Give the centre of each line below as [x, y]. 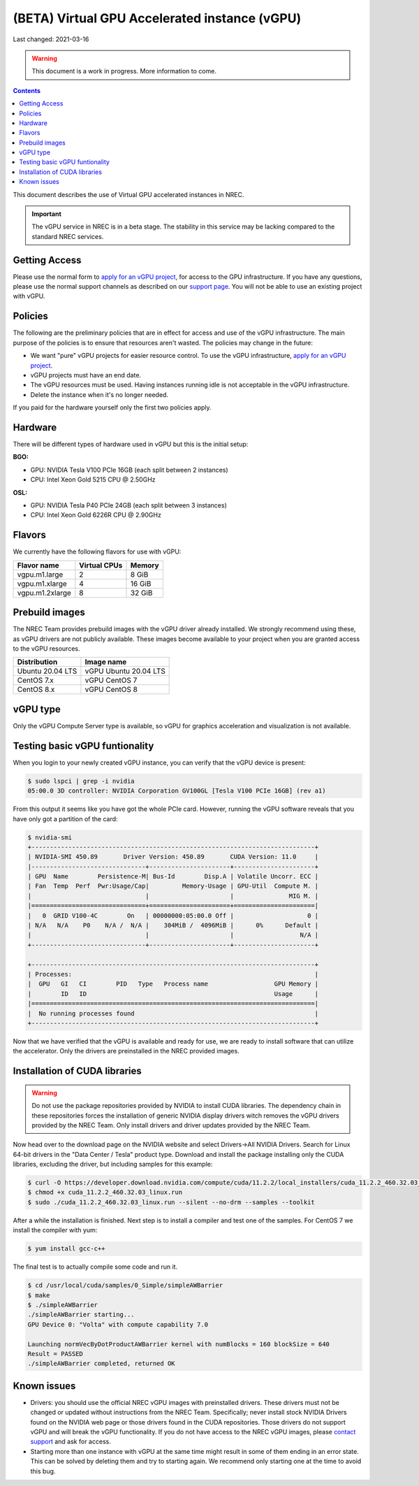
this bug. [43, 1471]
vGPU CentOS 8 [111, 690]
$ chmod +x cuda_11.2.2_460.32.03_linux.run [105, 1192]
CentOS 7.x [35, 680]
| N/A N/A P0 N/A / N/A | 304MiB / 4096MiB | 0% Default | [173, 925]
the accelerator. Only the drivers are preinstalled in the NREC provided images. [126, 1051]
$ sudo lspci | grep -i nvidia [81, 781]
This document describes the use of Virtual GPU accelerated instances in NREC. [128, 194]
